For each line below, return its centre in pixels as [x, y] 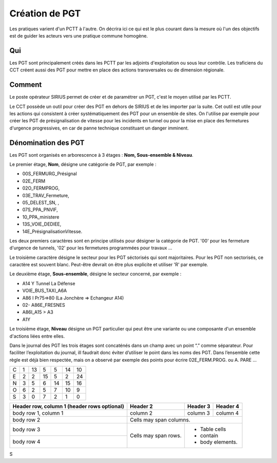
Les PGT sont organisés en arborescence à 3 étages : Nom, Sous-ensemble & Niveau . [101, 155]
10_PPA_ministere [41, 217]
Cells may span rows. [156, 436]
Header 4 [228, 406]
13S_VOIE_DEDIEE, [42, 224]
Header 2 [142, 406]
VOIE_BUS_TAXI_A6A [45, 291]
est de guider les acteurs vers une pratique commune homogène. [79, 35]
